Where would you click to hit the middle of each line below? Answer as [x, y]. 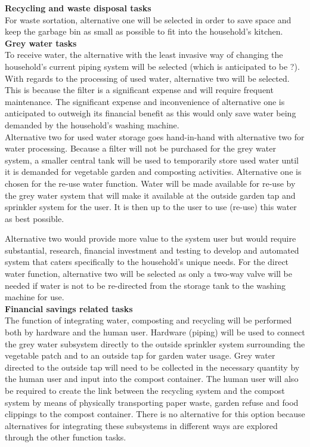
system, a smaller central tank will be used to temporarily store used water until [152, 160]
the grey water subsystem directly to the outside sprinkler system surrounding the [155, 343]
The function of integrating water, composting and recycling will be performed [148, 320]
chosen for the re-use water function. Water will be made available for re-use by [150, 183]
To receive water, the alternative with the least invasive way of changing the [144, 55]
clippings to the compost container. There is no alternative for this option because [155, 414]
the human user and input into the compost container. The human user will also [152, 379]
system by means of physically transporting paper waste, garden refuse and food [152, 402]
